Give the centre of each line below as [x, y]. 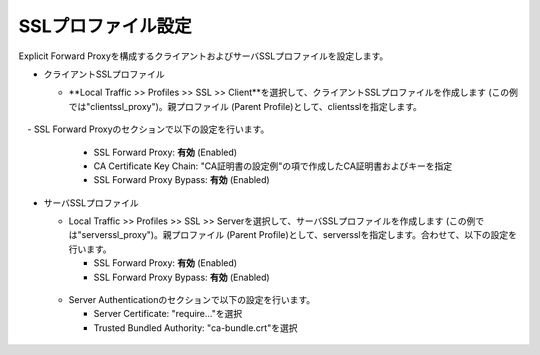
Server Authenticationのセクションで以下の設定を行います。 [192, 300]
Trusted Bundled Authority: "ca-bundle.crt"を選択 [195, 327]
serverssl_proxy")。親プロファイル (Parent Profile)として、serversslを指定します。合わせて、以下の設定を [299, 235]
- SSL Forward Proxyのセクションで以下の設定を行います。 [148, 129]
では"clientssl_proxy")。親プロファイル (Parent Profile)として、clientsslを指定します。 [245, 106]
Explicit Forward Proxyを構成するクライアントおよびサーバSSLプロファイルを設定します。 [203, 56]
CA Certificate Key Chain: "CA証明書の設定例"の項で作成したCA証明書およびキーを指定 [273, 166]
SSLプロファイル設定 [105, 26]
